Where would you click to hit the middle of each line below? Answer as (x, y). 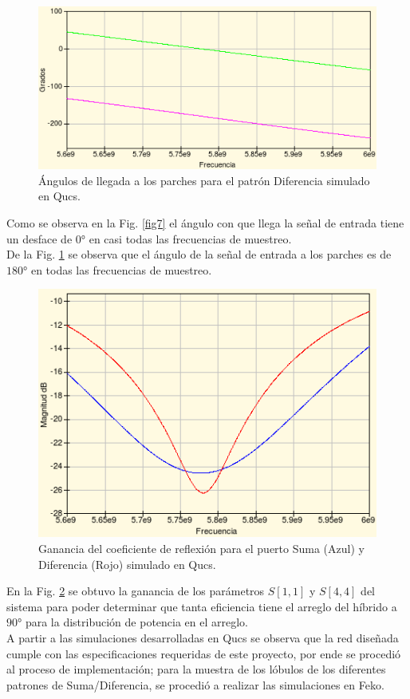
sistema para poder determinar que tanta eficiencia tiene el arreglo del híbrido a (202, 606)
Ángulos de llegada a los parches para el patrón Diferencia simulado (204, 180)
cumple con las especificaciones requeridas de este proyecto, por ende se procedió (204, 653)
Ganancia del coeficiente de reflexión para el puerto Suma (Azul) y (201, 549)
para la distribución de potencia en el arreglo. (137, 622)
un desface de (39, 238)
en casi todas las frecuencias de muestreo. (190, 238)
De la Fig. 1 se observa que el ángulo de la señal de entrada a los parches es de (199, 254)
